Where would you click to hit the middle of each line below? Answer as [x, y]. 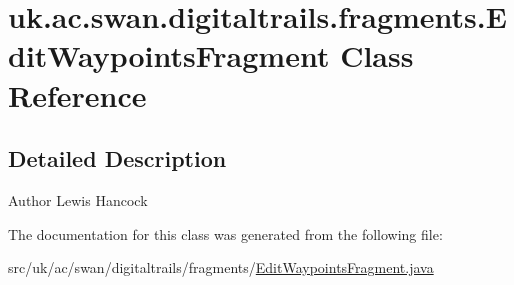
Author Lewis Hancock [78, 199]
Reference [77, 94]
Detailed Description [117, 158]
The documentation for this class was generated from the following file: [225, 233]
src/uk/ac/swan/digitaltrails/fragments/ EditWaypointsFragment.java [221, 267]
